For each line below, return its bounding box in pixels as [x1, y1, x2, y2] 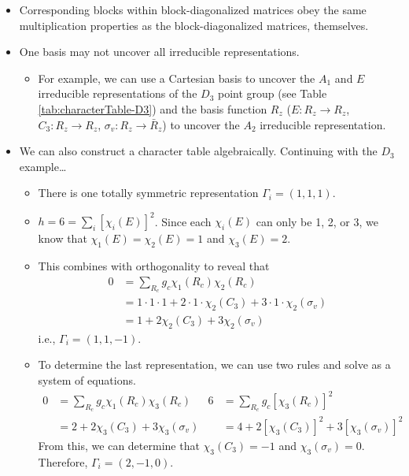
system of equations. [38, 371, 136, 388]
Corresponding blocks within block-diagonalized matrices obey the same [19, 2, 367, 17]
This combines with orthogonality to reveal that [38, 258, 270, 274]
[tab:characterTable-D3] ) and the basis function [38, 100, 267, 117]
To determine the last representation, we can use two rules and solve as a [38, 356, 391, 373]
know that [38, 230, 87, 247]
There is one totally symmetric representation [38, 184, 259, 201]
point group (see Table [217, 85, 327, 102]
